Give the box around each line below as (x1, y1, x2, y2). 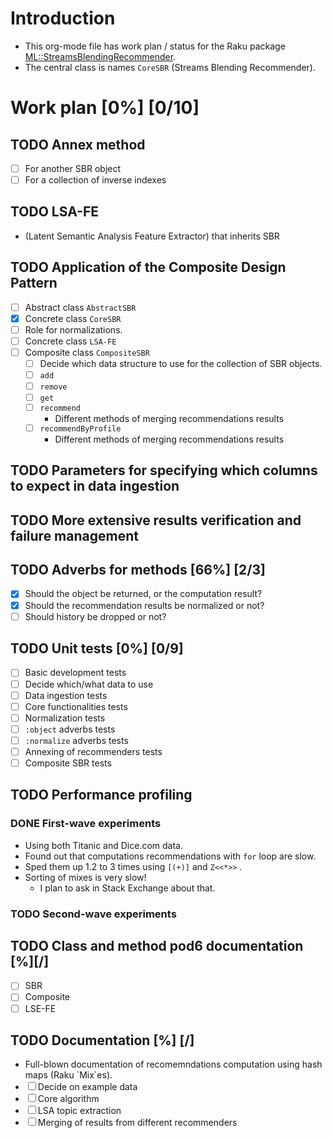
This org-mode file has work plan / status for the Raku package (24, 40, 286, 52)
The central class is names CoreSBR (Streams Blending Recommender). (24, 61, 316, 73)
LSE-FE (24, 1002, 57, 1014)
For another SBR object (24, 162, 122, 174)
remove (39, 382, 68, 392)
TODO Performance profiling (10, 787, 193, 804)
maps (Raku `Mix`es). (24, 1069, 113, 1081)
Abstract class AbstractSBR (24, 301, 137, 313)
